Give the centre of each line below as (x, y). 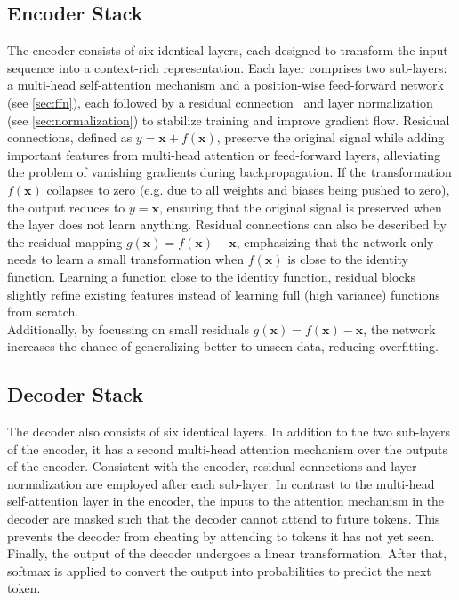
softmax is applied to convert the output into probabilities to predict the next (219, 570)
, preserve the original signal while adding (330, 137)
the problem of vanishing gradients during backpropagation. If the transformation (229, 172)
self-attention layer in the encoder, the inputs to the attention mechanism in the (226, 501)
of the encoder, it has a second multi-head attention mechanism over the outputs (228, 448)
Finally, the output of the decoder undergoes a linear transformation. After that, (227, 553)
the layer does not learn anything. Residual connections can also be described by (227, 224)
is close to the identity (348, 259)
